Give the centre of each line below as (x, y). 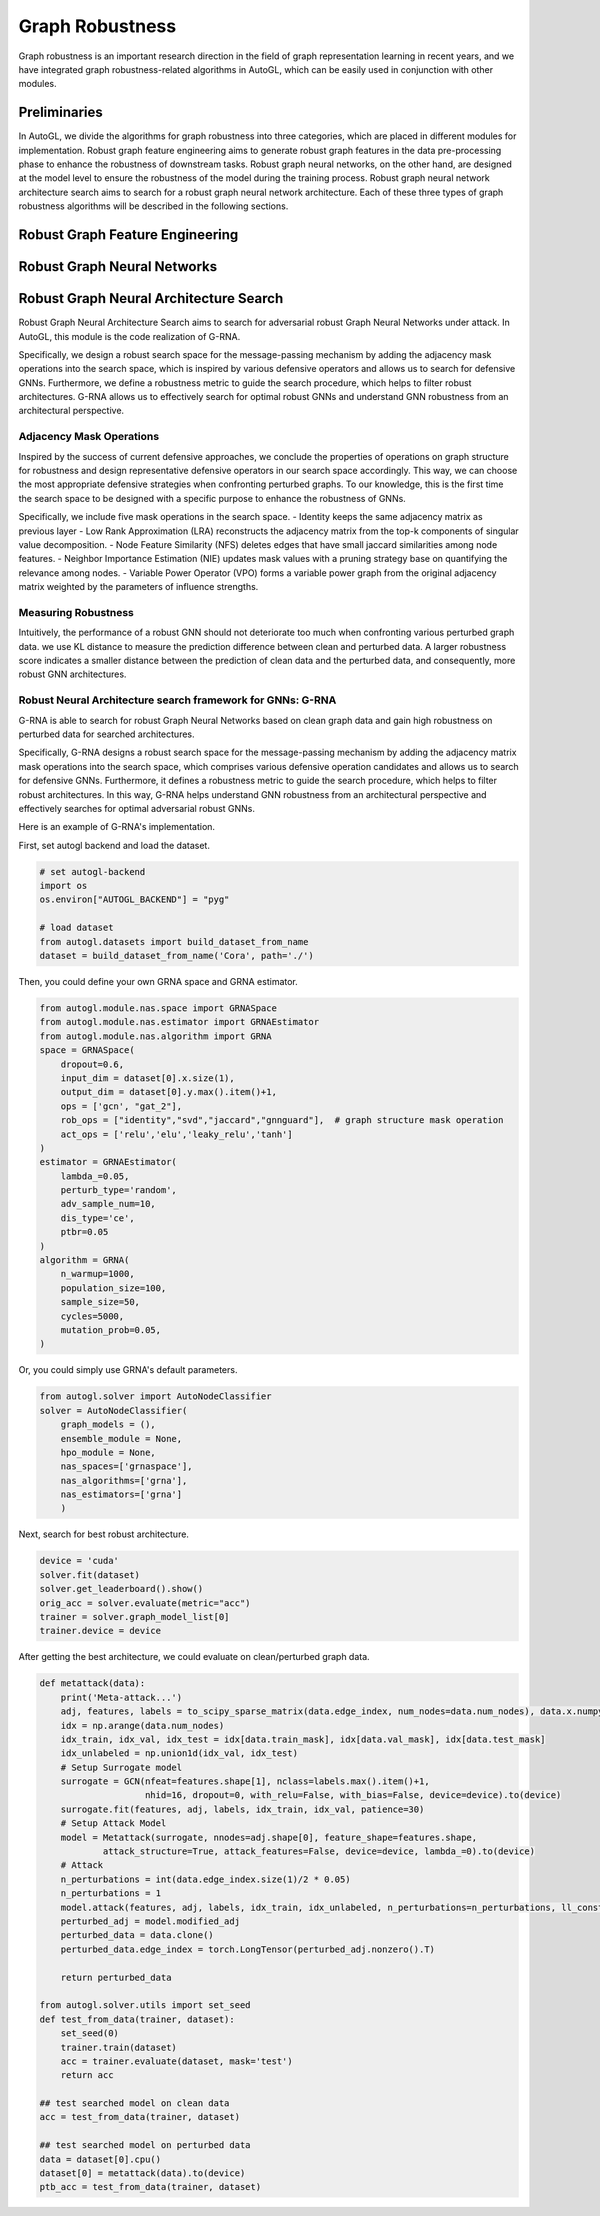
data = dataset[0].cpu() (100, 2159)
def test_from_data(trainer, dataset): (137, 2019)
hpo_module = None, (108, 1452)
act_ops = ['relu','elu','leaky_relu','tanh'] (177, 1134)
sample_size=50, (100, 1302)
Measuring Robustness (76, 612)
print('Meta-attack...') (121, 1697)
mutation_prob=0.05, (111, 1329)
